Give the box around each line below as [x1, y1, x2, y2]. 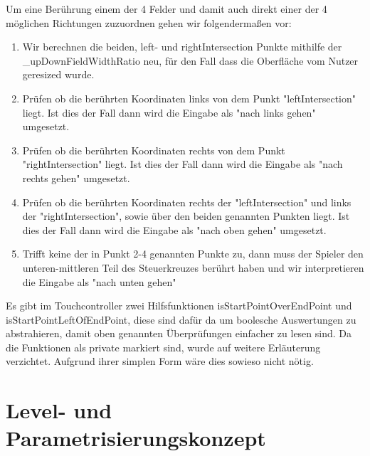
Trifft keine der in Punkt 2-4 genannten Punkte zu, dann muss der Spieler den [22, 246, 364, 261]
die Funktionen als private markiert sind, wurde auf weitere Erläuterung [6, 339, 321, 354]
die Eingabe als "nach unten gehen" [22, 274, 176, 289]
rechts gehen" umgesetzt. [22, 170, 130, 185]
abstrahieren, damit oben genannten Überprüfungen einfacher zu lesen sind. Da [6, 326, 352, 341]
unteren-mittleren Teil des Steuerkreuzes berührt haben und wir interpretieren [22, 260, 364, 275]
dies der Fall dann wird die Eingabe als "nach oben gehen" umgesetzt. [22, 222, 327, 237]
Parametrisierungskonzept [6, 423, 266, 452]
